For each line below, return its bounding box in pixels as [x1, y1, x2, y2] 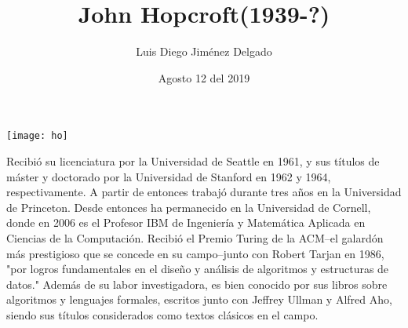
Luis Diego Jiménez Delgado [136, 43, 272, 60]
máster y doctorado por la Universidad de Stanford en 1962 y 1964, [6, 168, 331, 184]
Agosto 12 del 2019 [158, 69, 250, 86]
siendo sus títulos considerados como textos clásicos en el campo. [6, 306, 319, 323]
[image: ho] [6, 130, 68, 142]
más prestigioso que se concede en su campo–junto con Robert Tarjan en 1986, [6, 245, 384, 261]
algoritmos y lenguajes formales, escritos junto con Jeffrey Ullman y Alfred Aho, [6, 291, 392, 308]
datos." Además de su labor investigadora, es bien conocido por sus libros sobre [6, 275, 388, 292]
